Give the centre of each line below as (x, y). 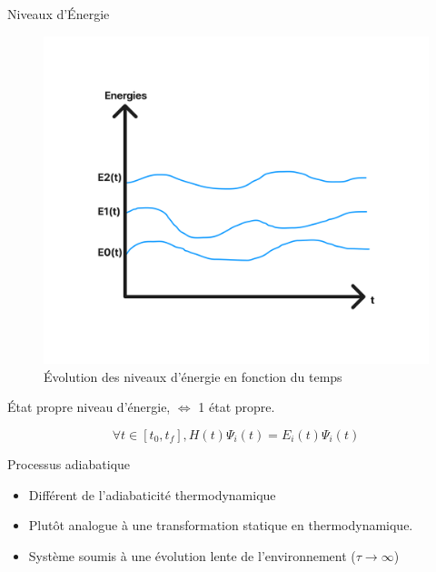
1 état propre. (237, 407)
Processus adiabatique (69, 463)
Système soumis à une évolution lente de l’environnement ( (192, 555)
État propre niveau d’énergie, (89, 407)
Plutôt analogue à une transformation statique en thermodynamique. (221, 525)
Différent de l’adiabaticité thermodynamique (152, 494)
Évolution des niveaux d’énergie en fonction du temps (193, 376)
